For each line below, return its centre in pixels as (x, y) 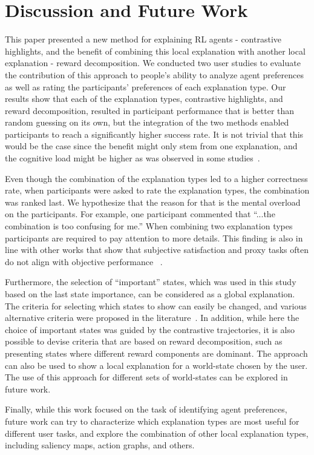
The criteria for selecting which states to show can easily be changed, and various (156, 305)
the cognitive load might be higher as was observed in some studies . (132, 158)
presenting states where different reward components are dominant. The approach (156, 353)
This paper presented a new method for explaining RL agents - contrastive (143, 39)
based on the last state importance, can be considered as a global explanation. (150, 294)
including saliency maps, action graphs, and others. (100, 445)
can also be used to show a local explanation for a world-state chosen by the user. (156, 365)
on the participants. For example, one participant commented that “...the (140, 214)
